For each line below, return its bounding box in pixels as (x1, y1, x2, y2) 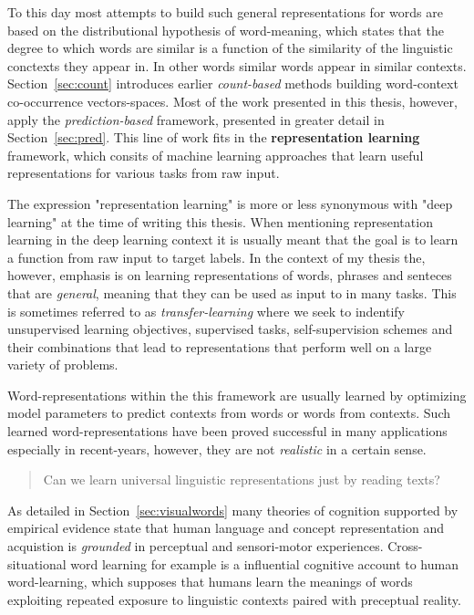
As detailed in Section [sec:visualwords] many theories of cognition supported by (7, 500, 459, 519)
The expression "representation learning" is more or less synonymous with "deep (7, 193, 453, 213)
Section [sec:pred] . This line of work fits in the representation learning (7, 128, 420, 147)
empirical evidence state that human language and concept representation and (7, 518, 444, 537)
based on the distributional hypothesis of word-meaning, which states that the (7, 20, 444, 39)
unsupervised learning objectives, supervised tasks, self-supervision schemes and (7, 319, 453, 339)
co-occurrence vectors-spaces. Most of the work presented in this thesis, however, (7, 91, 458, 110)
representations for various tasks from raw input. (7, 163, 280, 182)
